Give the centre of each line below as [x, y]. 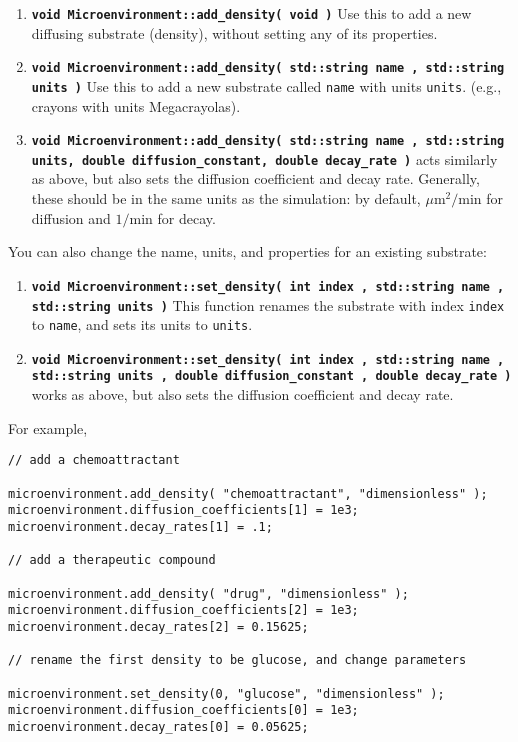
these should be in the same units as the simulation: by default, [226, 198]
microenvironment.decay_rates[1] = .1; [140, 526]
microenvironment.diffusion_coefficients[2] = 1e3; [183, 610]
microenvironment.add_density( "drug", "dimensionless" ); [208, 593]
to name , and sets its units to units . [142, 324]
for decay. [186, 217]
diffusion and [71, 217]
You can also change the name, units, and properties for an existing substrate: [247, 251]
